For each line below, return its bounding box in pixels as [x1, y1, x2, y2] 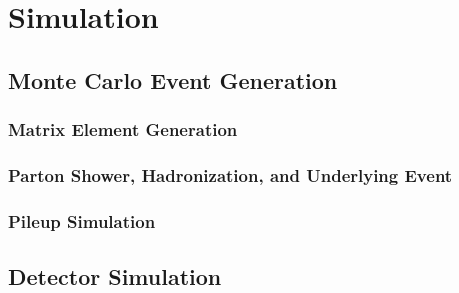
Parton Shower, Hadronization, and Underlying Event [8, 162, 453, 187]
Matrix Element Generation [8, 117, 238, 142]
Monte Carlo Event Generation [8, 64, 338, 95]
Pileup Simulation [8, 208, 156, 233]
